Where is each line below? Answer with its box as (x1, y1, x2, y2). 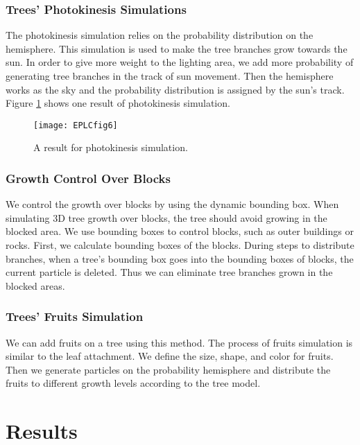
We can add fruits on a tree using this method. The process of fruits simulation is (6, 335, 353, 349)
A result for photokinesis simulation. (33, 140, 188, 155)
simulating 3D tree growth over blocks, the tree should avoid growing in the (6, 210, 327, 225)
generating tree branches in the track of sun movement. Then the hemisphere (6, 69, 334, 82)
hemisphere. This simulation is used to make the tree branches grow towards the (6, 41, 348, 55)
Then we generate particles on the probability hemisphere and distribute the (6, 362, 331, 376)
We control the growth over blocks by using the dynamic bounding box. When (6, 197, 339, 211)
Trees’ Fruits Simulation (6, 308, 144, 325)
